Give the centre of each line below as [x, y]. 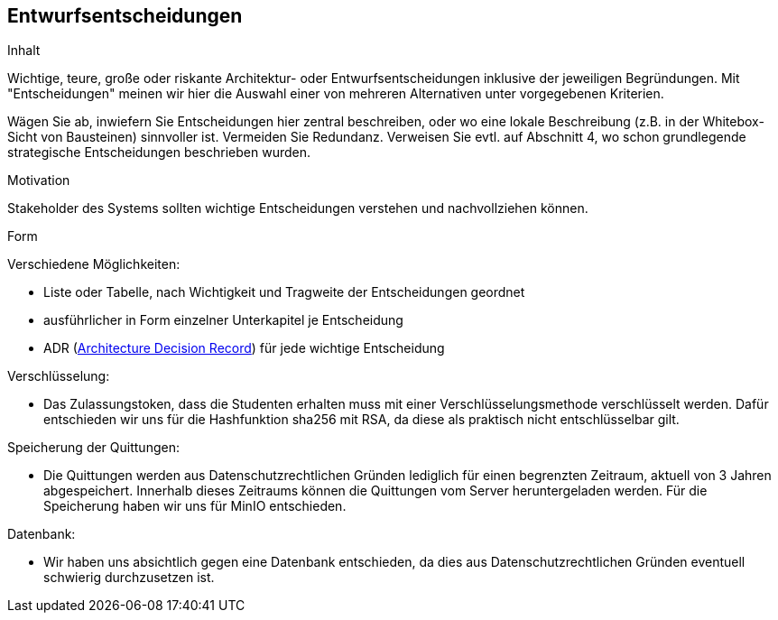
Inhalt [24, 51]
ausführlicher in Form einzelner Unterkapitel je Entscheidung [223, 320]
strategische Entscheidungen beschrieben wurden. [159, 153]
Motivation [39, 180]
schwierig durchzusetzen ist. [129, 578]
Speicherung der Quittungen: [93, 448]
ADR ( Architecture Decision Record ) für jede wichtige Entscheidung [244, 348]
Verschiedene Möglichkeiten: [94, 264]
